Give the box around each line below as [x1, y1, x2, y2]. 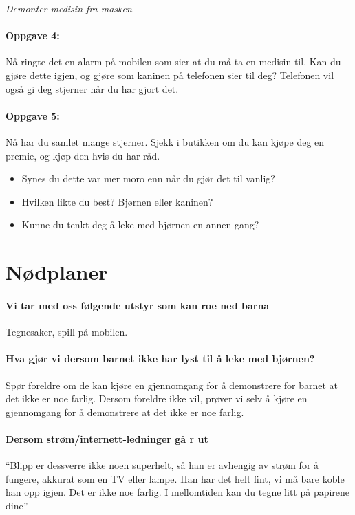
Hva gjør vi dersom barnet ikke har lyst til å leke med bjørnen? [6, 351, 315, 366]
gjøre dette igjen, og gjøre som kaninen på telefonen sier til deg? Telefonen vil [6, 67, 334, 82]
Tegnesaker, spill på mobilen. [6, 325, 128, 339]
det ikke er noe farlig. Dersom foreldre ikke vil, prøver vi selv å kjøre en [6, 391, 308, 406]
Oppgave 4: [6, 28, 60, 43]
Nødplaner [6, 258, 108, 286]
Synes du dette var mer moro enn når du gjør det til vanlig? [21, 171, 275, 186]
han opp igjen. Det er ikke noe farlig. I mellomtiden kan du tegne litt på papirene [6, 485, 350, 499]
